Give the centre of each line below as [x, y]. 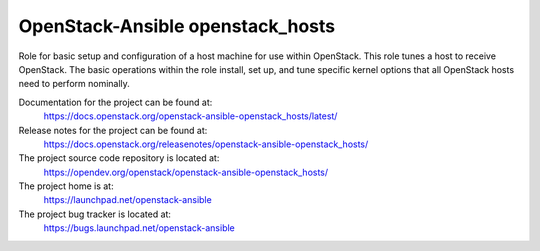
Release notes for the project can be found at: [113, 130]
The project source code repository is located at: [119, 158]
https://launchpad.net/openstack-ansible [127, 200]
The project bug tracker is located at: [95, 214]
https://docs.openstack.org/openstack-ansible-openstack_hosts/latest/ [190, 116]
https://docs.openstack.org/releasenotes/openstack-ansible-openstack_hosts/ [206, 144]
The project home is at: [66, 186]
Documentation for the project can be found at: [115, 102]
